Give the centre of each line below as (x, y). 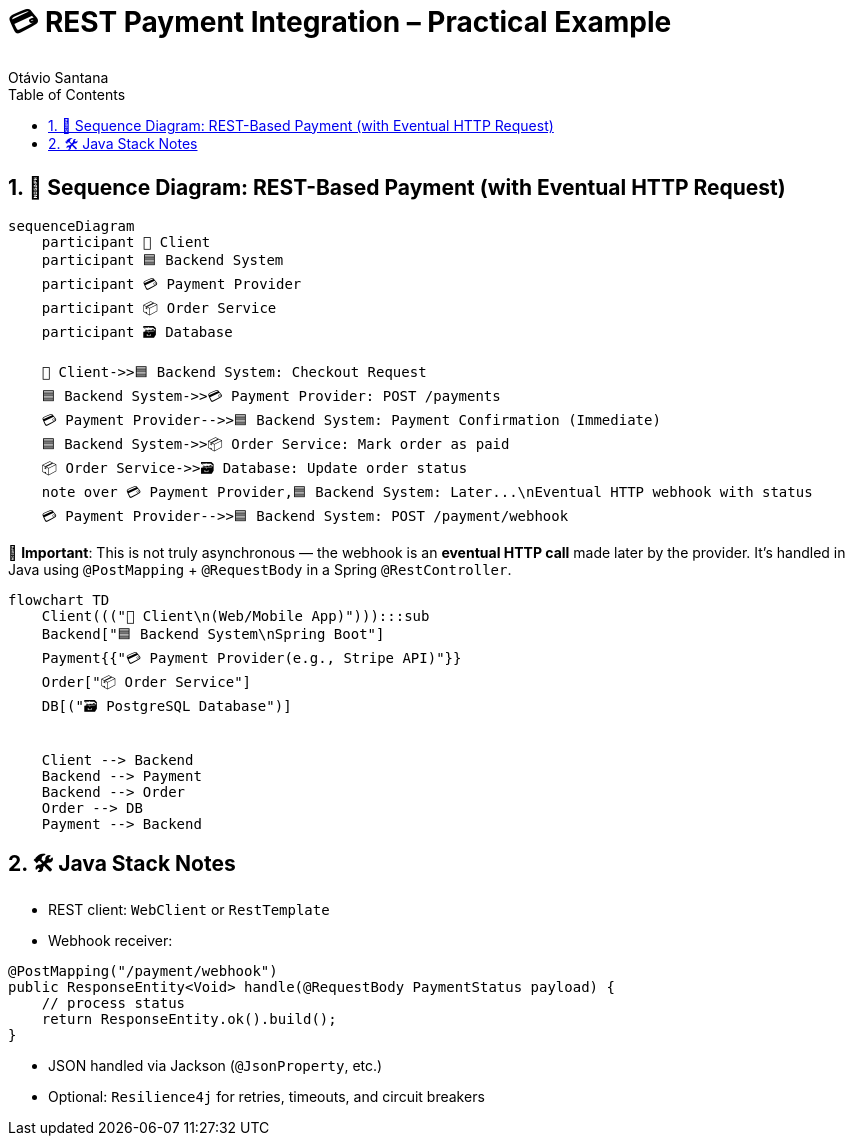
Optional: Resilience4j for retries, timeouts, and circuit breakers (266, 1097)
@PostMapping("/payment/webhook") (143, 971)
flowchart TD (59, 599)
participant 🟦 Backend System (162, 259)
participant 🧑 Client (126, 241)
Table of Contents (67, 94)
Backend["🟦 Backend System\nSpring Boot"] (213, 633)
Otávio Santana (58, 77)
